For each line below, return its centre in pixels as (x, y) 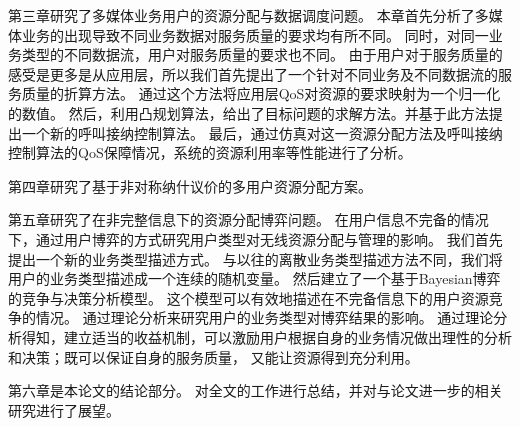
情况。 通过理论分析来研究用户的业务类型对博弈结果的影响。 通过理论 (264, 317)
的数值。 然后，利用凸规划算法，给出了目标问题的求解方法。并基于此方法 (248, 112)
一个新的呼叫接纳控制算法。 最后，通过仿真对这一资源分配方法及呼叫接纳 (262, 132)
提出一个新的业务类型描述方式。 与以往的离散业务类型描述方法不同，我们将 (255, 258)
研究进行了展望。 (64, 409)
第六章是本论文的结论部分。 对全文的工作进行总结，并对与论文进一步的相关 (255, 390)
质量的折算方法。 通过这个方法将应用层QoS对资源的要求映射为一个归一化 (261, 93)
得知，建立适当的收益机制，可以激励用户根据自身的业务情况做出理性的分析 (266, 336)
